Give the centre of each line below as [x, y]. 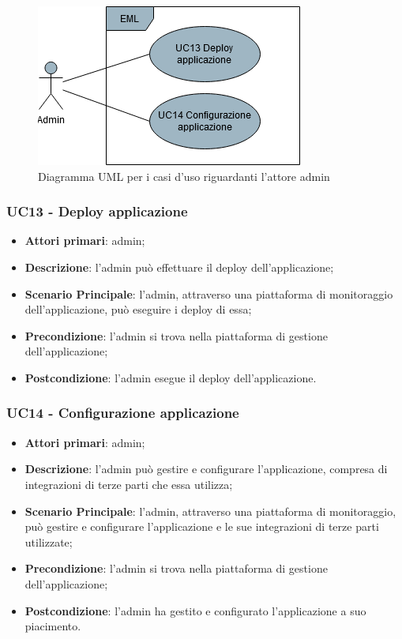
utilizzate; [49, 541]
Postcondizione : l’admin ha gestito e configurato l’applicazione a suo [195, 610]
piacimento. [53, 626]
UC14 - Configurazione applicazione [123, 413]
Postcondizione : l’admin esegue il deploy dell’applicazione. [171, 377]
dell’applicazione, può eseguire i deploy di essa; [138, 309]
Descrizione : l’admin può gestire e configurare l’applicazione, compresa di [206, 469]
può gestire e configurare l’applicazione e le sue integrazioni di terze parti [202, 526]
